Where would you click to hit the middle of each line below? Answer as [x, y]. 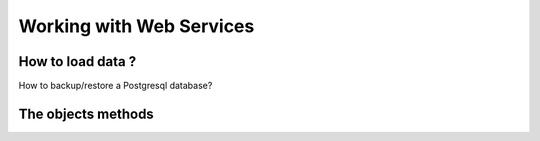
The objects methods [86, 113]
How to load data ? [77, 61]
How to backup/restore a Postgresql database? [115, 86]
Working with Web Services [136, 26]
